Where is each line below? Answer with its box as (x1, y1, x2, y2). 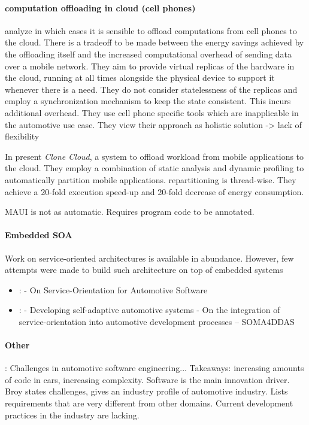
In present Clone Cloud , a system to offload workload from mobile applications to (5, 150, 304, 162)
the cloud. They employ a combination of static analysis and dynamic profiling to (5, 162, 304, 174)
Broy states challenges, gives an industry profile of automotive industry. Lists (5, 385, 288, 397)
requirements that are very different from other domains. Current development (5, 397, 293, 409)
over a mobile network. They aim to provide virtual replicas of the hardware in (5, 59, 295, 72)
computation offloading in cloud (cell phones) (5, 1, 196, 14)
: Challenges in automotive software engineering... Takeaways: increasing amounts (5, 362, 304, 374)
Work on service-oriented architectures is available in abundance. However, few (5, 251, 294, 264)
